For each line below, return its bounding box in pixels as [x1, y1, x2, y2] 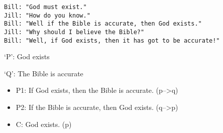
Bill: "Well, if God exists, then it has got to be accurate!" [4, 37, 220, 44]
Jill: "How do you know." [4, 12, 90, 19]
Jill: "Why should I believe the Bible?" [4, 28, 145, 36]
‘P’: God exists [4, 51, 50, 62]
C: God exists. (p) [16, 118, 72, 129]
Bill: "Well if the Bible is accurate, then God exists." [4, 20, 202, 28]
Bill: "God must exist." [4, 4, 87, 11]
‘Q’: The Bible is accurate [4, 68, 83, 78]
